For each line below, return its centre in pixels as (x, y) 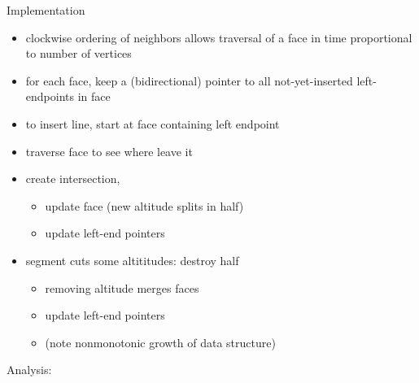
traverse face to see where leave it (109, 151)
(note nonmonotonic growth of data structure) (160, 342)
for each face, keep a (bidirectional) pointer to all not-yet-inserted (189, 80)
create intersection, (73, 178)
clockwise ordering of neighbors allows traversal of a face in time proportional (219, 37)
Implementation (46, 10)
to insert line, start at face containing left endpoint (153, 123)
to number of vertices (79, 53)
